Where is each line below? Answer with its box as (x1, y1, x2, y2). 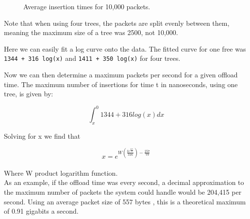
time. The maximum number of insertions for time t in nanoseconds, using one (4, 79, 238, 89)
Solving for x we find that (4, 131, 81, 141)
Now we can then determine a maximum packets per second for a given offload (4, 70, 238, 80)
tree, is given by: (4, 89, 53, 99)
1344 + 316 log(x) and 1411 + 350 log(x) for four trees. (4, 53, 181, 63)
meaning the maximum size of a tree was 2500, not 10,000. (4, 27, 178, 37)
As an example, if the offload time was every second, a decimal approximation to (4, 177, 244, 187)
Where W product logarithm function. (4, 167, 118, 178)
